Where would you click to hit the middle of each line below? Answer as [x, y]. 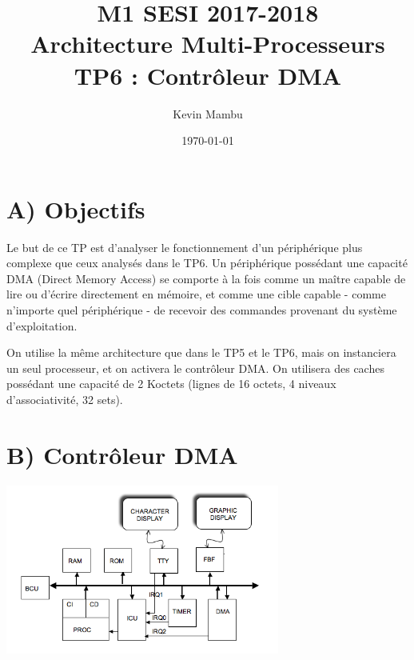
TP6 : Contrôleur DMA [208, 75]
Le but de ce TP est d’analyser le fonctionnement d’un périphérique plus [185, 247]
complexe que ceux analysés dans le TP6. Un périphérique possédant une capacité [207, 263]
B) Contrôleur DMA [122, 454]
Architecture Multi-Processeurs [208, 44]
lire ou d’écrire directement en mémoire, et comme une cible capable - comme [196, 294]
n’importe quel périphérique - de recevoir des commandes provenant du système [202, 310]
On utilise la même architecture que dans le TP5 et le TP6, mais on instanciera [201, 352]
